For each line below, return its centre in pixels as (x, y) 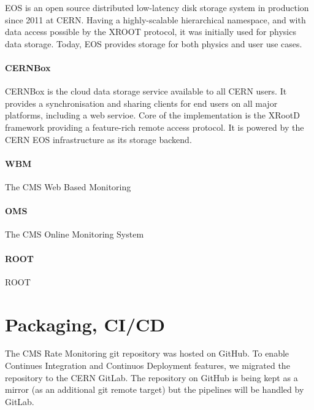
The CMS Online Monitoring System (75, 234)
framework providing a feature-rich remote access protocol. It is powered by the (155, 127)
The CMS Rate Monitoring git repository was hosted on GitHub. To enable (147, 353)
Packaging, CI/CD (85, 324)
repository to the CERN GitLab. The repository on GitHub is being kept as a (151, 377)
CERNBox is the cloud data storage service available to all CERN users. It (146, 91)
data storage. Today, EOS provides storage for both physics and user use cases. (154, 43)
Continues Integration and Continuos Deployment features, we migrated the (147, 366)
